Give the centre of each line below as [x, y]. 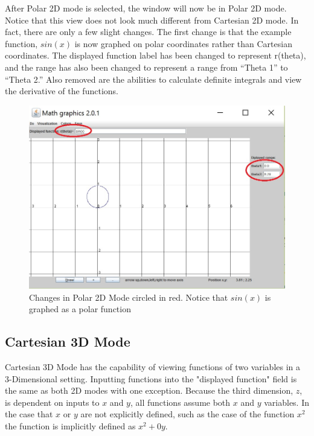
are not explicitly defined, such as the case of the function [187, 414]
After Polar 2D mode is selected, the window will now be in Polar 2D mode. [146, 8]
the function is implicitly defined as [70, 426]
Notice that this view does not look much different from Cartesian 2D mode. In [152, 20]
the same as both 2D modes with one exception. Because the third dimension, [149, 390]
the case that [29, 414]
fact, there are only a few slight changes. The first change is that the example [148, 32]
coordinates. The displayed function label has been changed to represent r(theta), [155, 55]
